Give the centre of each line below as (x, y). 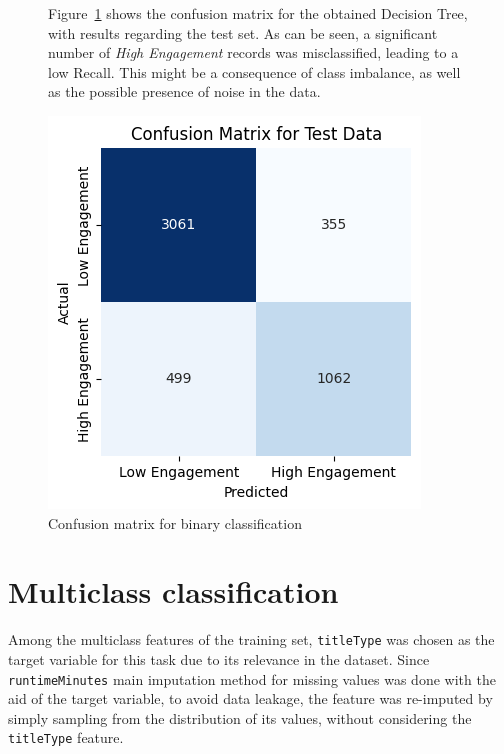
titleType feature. (66, 737)
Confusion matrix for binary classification (175, 522)
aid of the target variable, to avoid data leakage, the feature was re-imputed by (250, 698)
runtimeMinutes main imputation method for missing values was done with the (252, 678)
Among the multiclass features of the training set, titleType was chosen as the (251, 639)
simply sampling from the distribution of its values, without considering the (240, 717)
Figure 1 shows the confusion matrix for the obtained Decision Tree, (258, 13)
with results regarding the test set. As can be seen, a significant (243, 32)
